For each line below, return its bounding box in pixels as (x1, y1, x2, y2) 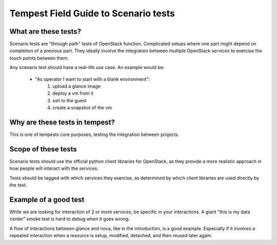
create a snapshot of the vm (52, 105, 112, 111)
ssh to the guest (52, 97, 87, 103)
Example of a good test (9, 195, 85, 204)
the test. (9, 182, 27, 188)
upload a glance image (52, 83, 101, 90)
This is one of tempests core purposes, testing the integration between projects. (9, 131, 180, 138)
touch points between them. (9, 55, 69, 61)
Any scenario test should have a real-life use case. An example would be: (9, 64, 165, 71)
